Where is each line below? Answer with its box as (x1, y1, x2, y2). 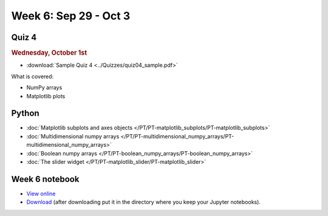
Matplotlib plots (26, 92, 66, 100)
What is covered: (11, 73, 54, 80)
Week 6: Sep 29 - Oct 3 (11, 9, 131, 22)
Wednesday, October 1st (11, 49, 87, 57)
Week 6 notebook (11, 174, 80, 184)
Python (11, 108, 39, 118)
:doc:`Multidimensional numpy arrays (26, 132, 120, 140)
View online (26, 190, 56, 197)
